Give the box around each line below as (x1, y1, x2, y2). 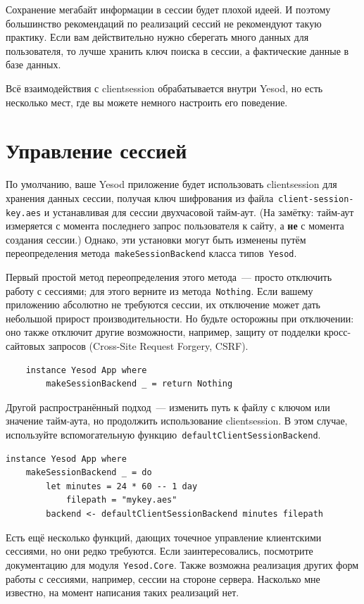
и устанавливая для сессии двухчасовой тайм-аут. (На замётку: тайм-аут (44, 204, 354, 219)
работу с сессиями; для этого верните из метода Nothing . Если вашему (6, 283, 313, 298)
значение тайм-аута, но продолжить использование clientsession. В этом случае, (6, 413, 348, 428)
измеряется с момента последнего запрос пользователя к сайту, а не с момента (6, 218, 344, 233)
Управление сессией (6, 136, 187, 165)
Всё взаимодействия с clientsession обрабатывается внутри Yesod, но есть (6, 80, 323, 95)
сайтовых (6, 339, 46, 353)
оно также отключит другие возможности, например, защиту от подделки (6, 325, 321, 339)
